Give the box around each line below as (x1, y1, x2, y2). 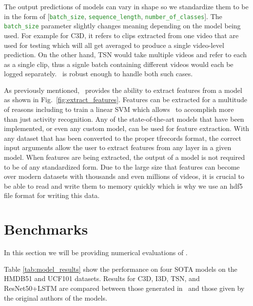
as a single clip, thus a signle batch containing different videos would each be (4, 59, 234, 69)
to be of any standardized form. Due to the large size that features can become (4, 161, 240, 172)
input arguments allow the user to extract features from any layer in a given (4, 142, 232, 153)
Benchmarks (4, 219, 88, 239)
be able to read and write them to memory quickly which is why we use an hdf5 (4, 180, 243, 191)
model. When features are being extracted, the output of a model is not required (4, 152, 245, 162)
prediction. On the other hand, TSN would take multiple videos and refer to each (4, 49, 247, 60)
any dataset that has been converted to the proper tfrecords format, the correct (4, 132, 242, 143)
